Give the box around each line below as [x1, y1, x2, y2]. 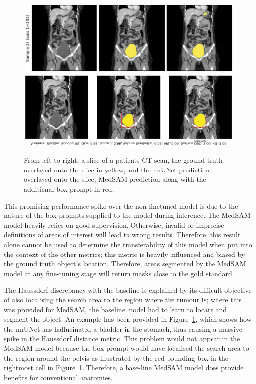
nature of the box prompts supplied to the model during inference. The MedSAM [4, 210, 251, 220]
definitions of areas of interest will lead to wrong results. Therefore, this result [4, 229, 241, 240]
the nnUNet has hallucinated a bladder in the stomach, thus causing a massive [4, 323, 242, 334]
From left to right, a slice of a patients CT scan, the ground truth [24, 155, 223, 165]
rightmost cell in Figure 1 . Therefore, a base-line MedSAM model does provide [4, 362, 244, 373]
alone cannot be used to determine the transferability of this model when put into [4, 239, 252, 249]
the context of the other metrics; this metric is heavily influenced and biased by [4, 249, 245, 259]
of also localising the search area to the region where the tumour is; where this [4, 294, 242, 304]
